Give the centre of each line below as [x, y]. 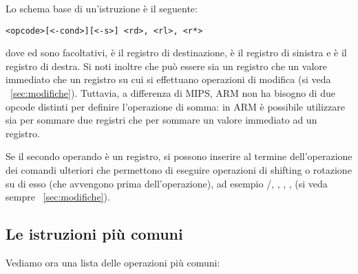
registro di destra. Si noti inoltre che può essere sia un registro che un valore [167, 66]
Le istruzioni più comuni [94, 234]
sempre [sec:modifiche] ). [58, 197]
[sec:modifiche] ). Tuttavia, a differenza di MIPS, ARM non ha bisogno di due [173, 93]
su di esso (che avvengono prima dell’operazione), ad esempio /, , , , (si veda [167, 183]
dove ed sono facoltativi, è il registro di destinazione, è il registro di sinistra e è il [176, 53]
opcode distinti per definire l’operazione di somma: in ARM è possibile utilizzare [176, 106]
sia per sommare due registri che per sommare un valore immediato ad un [161, 120]
